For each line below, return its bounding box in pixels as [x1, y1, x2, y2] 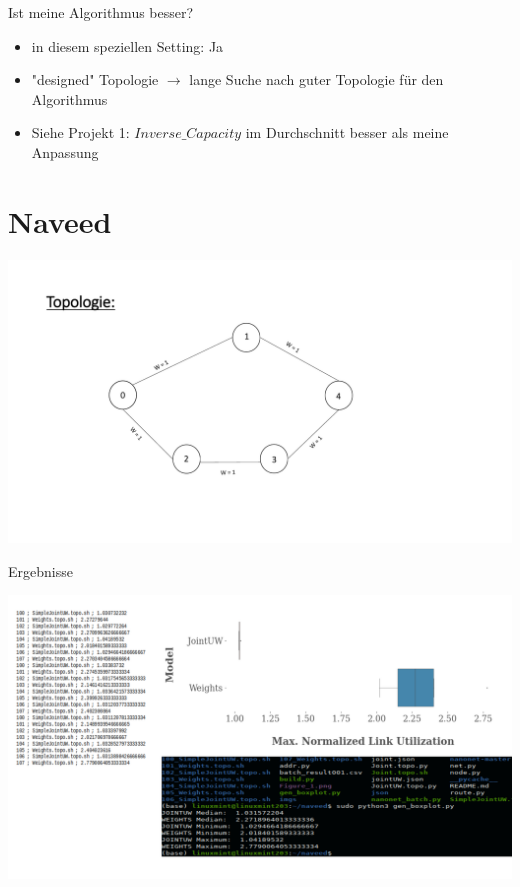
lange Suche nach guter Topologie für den [189, 69, 444, 90]
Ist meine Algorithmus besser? [8, 2, 194, 22]
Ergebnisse [8, 560, 73, 581]
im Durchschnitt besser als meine [245, 122, 449, 143]
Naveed [8, 200, 112, 241]
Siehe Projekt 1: [31, 122, 130, 143]
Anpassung [31, 141, 99, 162]
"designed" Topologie [31, 69, 159, 90]
